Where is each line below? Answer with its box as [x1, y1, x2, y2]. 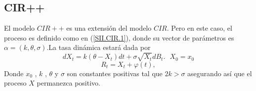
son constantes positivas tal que [67, 68, 163, 78]
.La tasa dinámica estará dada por [46, 42, 151, 52]
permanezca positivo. [37, 78, 100, 88]
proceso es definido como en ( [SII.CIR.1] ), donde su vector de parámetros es [4, 32, 234, 43]
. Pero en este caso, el [167, 23, 232, 33]
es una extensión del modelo [66, 23, 152, 33]
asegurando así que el [187, 68, 252, 78]
